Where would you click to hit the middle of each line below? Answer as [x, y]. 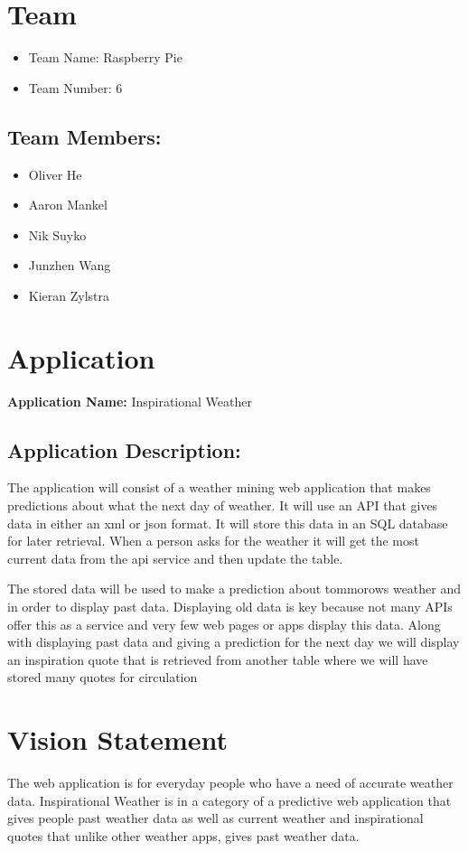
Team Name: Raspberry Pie [105, 57]
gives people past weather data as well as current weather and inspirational [215, 818]
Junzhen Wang [70, 265]
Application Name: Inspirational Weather [130, 401]
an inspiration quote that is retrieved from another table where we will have [218, 659]
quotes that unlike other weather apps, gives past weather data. [183, 835]
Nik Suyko [57, 234]
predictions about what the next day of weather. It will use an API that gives [223, 505]
